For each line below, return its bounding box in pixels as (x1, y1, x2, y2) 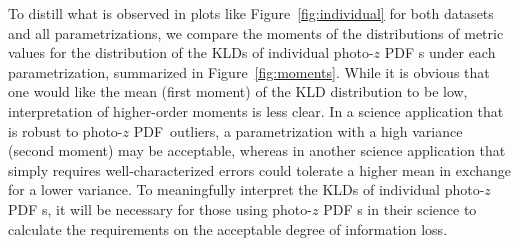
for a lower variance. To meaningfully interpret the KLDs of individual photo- (8, 179, 485, 200)
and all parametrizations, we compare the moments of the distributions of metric (8, 22, 504, 43)
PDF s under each (384, 42, 496, 63)
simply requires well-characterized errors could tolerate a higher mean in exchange (8, 159, 511, 180)
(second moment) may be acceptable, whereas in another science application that (8, 140, 506, 161)
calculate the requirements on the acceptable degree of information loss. (8, 218, 448, 239)
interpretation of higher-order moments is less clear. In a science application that (8, 100, 504, 121)
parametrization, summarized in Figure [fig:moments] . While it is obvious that (8, 61, 490, 82)
